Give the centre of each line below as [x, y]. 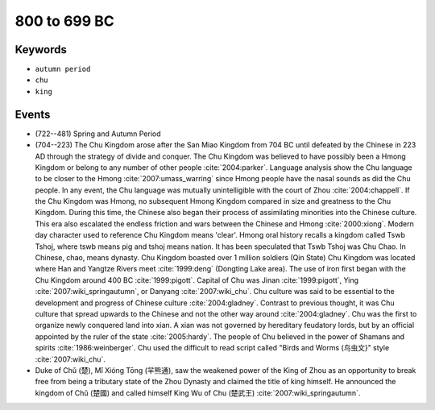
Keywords [41, 50]
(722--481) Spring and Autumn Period [98, 134]
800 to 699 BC [64, 21]
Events [33, 114]
